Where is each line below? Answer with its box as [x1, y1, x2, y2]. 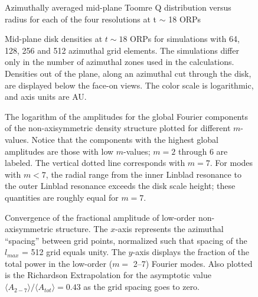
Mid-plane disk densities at [5, 32, 103, 45]
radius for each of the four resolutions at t [5, 12, 157, 25]
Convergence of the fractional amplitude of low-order [5, 211, 196, 223]
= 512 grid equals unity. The [22, 246, 126, 258]
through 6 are [178, 145, 228, 157]
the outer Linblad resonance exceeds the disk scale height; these [5, 179, 236, 192]
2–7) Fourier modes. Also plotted [133, 257, 253, 269]
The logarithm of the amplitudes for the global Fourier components [5, 110, 248, 122]
